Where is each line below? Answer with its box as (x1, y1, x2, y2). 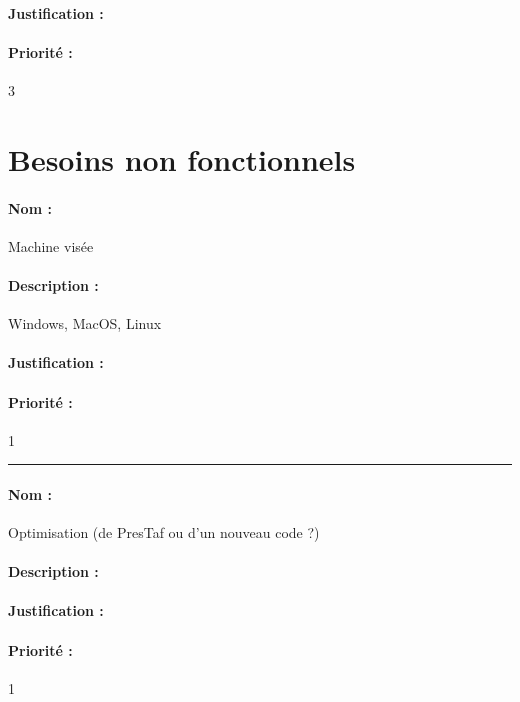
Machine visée (8, 235, 94, 256)
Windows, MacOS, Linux (8, 313, 162, 334)
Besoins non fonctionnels (8, 138, 356, 179)
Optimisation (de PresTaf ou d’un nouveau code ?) (8, 522, 320, 543)
